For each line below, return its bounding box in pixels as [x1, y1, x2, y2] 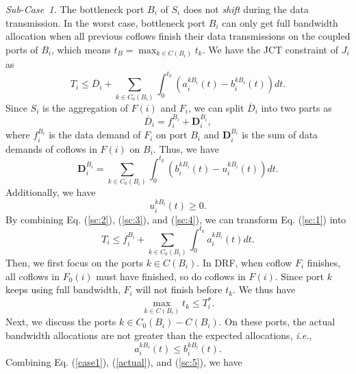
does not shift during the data [183, 2, 309, 16]
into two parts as [261, 100, 332, 114]
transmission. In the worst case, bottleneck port [5, 15, 206, 29]
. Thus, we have [153, 141, 219, 155]
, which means [51, 42, 111, 56]
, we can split [188, 100, 244, 114]
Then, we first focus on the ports [5, 255, 143, 269]
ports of [5, 42, 38, 56]
